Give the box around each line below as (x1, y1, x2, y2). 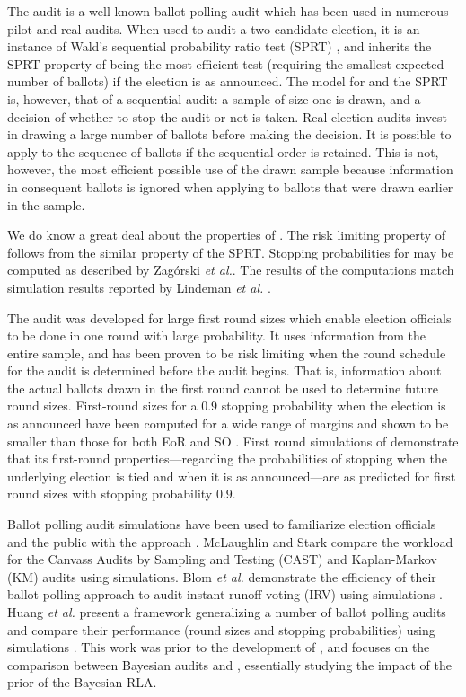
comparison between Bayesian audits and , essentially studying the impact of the (7, 655, 452, 674)
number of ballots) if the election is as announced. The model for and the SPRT (7, 72, 448, 91)
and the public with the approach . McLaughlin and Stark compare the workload (7, 532, 453, 551)
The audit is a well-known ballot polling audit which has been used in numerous (7, 2, 449, 20)
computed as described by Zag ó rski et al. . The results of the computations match (7, 260, 454, 279)
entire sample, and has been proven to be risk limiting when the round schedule (7, 343, 446, 362)
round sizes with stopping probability (7, 484, 213, 503)
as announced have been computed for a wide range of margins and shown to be (7, 414, 449, 433)
